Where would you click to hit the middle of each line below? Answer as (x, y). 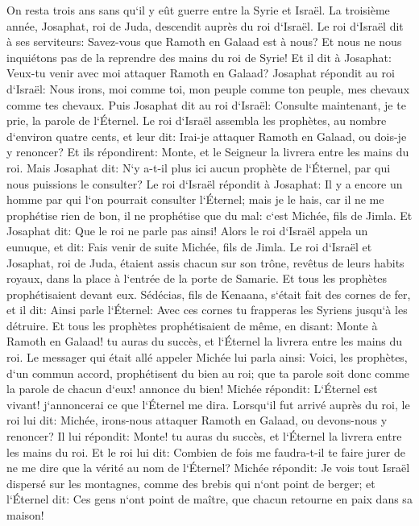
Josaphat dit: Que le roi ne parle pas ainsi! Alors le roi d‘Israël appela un (187, 231)
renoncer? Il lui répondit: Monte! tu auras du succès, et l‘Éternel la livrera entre (204, 436)
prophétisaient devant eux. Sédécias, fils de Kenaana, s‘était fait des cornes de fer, (209, 294)
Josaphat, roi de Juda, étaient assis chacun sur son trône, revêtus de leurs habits (205, 262)
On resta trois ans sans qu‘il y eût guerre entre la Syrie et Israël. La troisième (198, 10)
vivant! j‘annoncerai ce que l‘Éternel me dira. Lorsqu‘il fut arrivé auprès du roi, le (208, 404)
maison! (25, 515)
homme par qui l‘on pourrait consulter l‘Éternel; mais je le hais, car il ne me (195, 199)
